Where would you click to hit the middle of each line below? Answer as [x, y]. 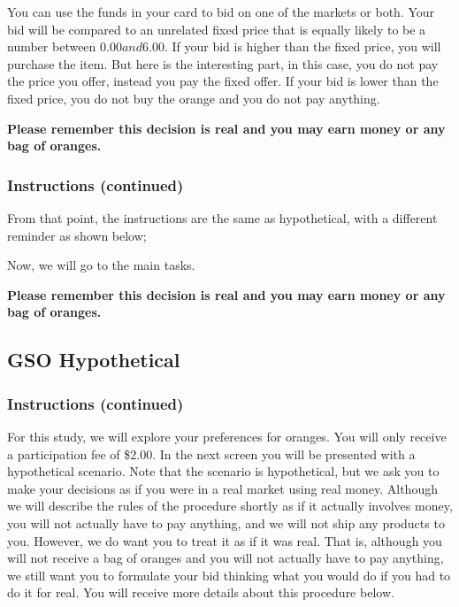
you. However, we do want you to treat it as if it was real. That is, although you [225, 540]
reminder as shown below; [77, 235]
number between [52, 46]
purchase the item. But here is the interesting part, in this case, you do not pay [223, 63]
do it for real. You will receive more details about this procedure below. [201, 592]
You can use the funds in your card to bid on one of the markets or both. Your [221, 12]
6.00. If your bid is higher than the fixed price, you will [292, 46]
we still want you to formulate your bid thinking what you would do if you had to [229, 575]
